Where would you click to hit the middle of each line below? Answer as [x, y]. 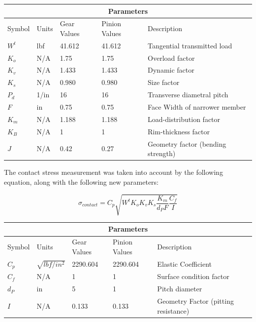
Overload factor [171, 58]
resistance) [173, 310]
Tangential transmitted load [190, 45]
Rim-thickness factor [179, 131]
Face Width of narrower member [197, 107]
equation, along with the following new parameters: [81, 181]
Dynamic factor [171, 70]
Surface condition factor [193, 276]
